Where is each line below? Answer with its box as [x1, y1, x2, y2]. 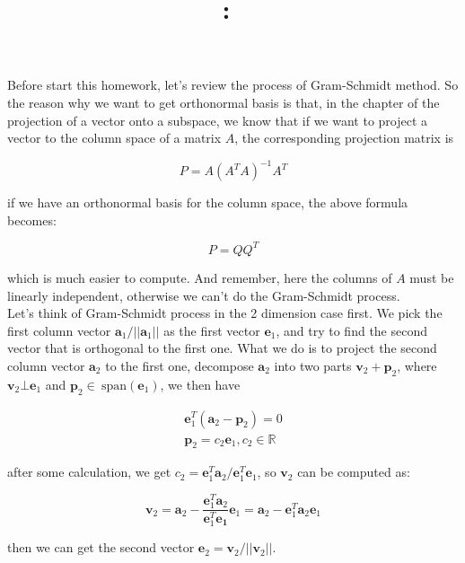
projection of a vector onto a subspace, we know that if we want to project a [7, 110, 428, 129]
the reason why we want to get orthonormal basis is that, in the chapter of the [7, 92, 440, 111]
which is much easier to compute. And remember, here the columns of [7, 268, 392, 286]
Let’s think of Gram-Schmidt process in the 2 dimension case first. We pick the [7, 303, 443, 322]
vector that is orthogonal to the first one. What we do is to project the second [7, 339, 437, 357]
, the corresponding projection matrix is [234, 128, 454, 147]
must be [409, 268, 454, 286]
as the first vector [163, 321, 260, 339]
